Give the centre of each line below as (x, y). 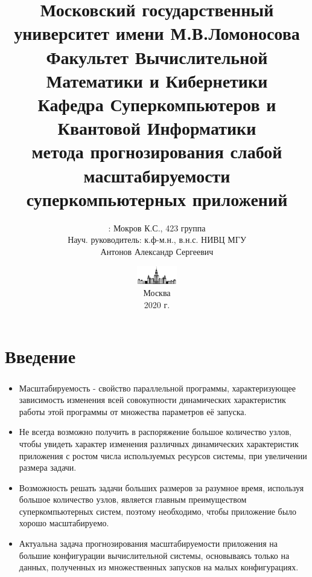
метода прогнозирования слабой (157, 151)
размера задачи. (48, 467)
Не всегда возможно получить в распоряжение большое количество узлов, (155, 432)
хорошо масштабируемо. (64, 523)
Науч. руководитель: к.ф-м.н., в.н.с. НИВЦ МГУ (157, 240)
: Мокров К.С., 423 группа (157, 227)
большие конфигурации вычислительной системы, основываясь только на (154, 555)
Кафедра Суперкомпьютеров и (157, 104)
